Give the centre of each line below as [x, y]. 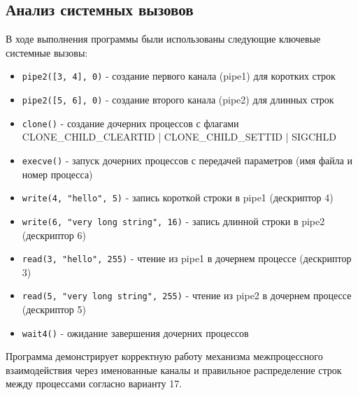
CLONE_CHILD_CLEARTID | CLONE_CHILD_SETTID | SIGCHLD [179, 137]
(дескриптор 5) [54, 309]
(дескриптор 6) [54, 235]
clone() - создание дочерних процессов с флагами [130, 123]
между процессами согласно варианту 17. [94, 383]
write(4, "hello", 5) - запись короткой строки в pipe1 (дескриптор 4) [178, 197]
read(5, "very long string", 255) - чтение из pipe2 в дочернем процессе [187, 295]
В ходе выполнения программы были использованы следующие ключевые [163, 39]
